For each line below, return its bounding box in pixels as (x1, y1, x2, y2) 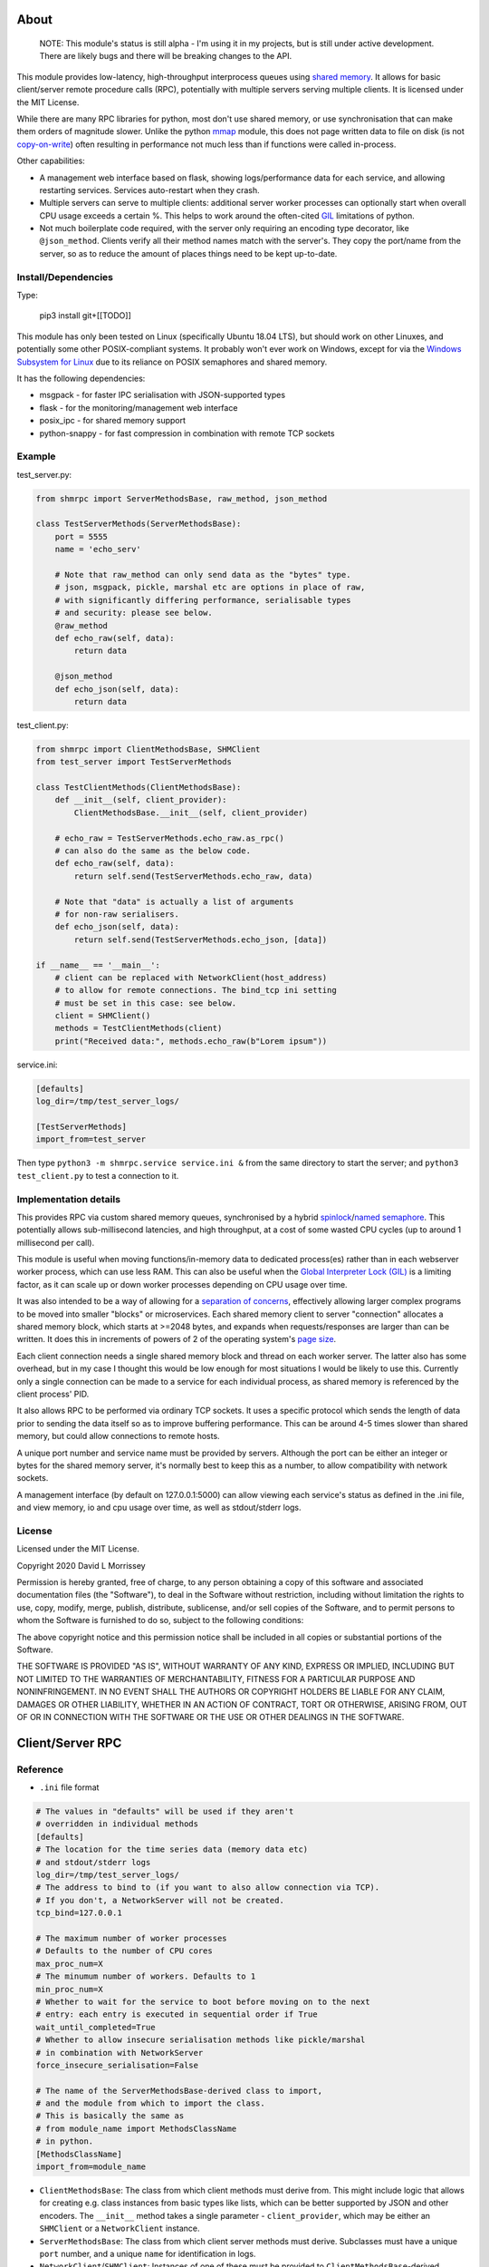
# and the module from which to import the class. (35, 2098, 266, 2108)
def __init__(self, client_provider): (54, 794, 227, 805)
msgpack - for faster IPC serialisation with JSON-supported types (39, 390, 285, 401)
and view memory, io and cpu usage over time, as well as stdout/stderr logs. (16, 1502, 302, 1513)
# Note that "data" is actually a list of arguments (54, 896, 294, 907)
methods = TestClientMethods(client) (54, 1023, 223, 1034)
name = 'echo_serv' (54, 544, 142, 555)
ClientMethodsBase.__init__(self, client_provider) (73, 807, 309, 818)
